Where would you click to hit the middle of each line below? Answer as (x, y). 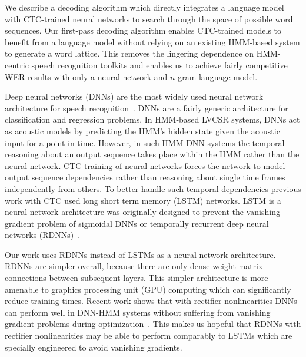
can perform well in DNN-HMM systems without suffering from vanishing (138, 312)
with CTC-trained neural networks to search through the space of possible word (149, 19)
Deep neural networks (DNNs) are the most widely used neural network (134, 96)
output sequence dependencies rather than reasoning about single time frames (145, 177)
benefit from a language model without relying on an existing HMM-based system (152, 42)
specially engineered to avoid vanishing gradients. (94, 347)
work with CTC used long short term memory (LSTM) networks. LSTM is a (143, 200)
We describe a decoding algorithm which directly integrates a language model (144, 7)
